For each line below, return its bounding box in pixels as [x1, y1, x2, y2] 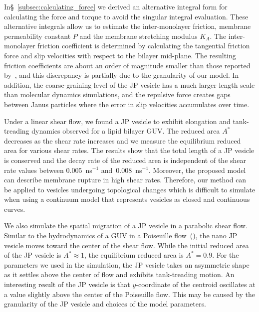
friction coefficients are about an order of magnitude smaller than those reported [4, 60, 251, 70]
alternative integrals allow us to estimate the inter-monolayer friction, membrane [4, 21, 251, 31]
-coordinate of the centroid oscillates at [136, 279, 256, 290]
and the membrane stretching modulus [79, 30, 198, 41]
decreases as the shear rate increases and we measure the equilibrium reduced [4, 135, 241, 146]
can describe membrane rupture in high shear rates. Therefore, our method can [4, 174, 247, 185]
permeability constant [4, 30, 71, 41]
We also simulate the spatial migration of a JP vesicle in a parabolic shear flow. [4, 220, 248, 231]
